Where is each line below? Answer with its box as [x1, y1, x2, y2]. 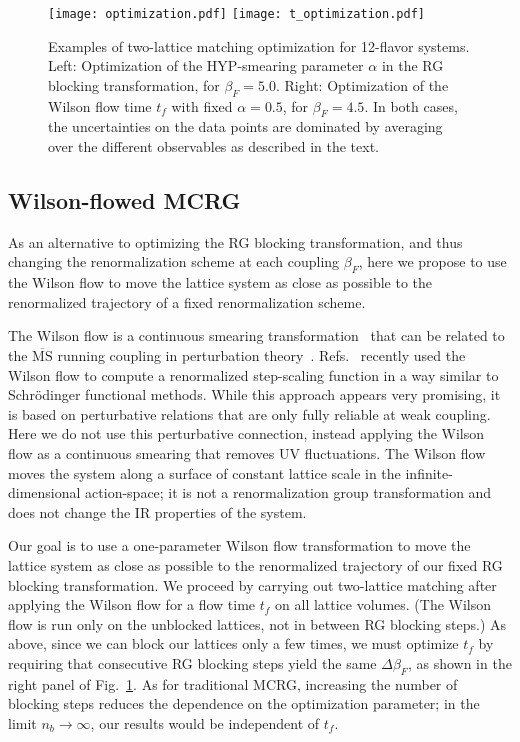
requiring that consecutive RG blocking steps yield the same [8, 652, 377, 673]
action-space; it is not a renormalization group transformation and [85, 482, 492, 503]
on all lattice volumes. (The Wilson [275, 594, 492, 615]
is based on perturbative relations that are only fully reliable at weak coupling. [8, 403, 491, 424]
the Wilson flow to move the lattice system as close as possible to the [8, 272, 433, 293]
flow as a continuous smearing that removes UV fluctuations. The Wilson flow [8, 442, 486, 463]
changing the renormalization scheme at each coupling [8, 251, 340, 272]
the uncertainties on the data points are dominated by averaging [48, 116, 443, 137]
